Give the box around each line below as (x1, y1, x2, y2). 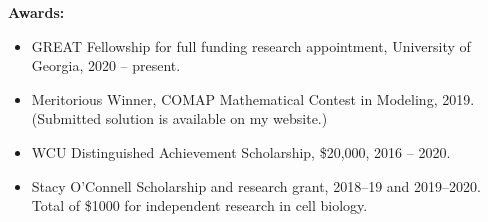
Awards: (8, 2, 65, 22)
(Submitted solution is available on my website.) (31, 108, 328, 129)
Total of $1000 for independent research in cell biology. (31, 195, 368, 216)
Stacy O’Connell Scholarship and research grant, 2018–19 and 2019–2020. (31, 175, 481, 196)
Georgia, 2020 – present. (31, 55, 181, 76)
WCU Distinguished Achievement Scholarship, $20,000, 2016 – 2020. (31, 141, 451, 162)
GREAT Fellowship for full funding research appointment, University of (31, 35, 471, 56)
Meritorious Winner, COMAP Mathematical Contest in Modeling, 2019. (31, 88, 475, 109)
